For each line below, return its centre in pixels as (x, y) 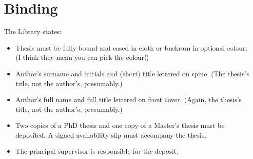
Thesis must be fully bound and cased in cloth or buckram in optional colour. (131, 47)
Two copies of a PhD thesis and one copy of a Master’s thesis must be (120, 125)
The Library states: (33, 31)
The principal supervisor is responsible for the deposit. (97, 151)
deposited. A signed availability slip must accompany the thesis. (111, 134)
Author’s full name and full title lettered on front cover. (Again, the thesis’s (128, 99)
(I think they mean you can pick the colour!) (82, 57)
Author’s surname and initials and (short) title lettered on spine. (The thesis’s (132, 73)
